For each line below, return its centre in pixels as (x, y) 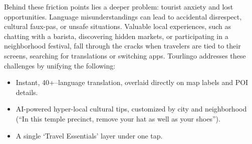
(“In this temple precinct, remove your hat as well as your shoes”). (118, 118)
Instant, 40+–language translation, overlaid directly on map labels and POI (132, 82)
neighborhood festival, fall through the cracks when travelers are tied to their (122, 46)
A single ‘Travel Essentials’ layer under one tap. (89, 135)
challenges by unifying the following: (60, 65)
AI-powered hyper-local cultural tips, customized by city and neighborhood (131, 109)
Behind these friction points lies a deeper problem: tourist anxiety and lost (119, 6)
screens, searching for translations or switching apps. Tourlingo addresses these (125, 55)
